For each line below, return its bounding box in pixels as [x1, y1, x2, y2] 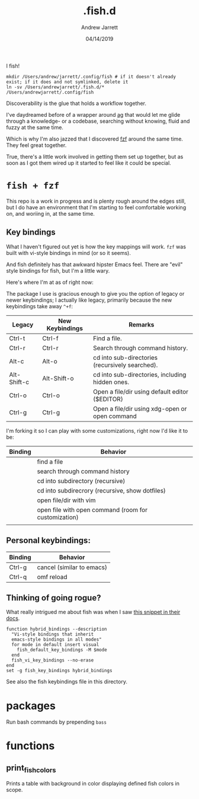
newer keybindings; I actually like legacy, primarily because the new [6, 296, 172, 303]
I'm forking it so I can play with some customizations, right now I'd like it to [6, 427, 188, 434]
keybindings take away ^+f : [6, 302, 73, 309]
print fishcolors [6, 763, 56, 775]
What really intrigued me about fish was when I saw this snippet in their [6, 609, 181, 616]
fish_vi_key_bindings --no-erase [11, 657, 94, 663]
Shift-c [9, 378, 30, 386]
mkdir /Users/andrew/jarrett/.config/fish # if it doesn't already [6, 73, 176, 79]
